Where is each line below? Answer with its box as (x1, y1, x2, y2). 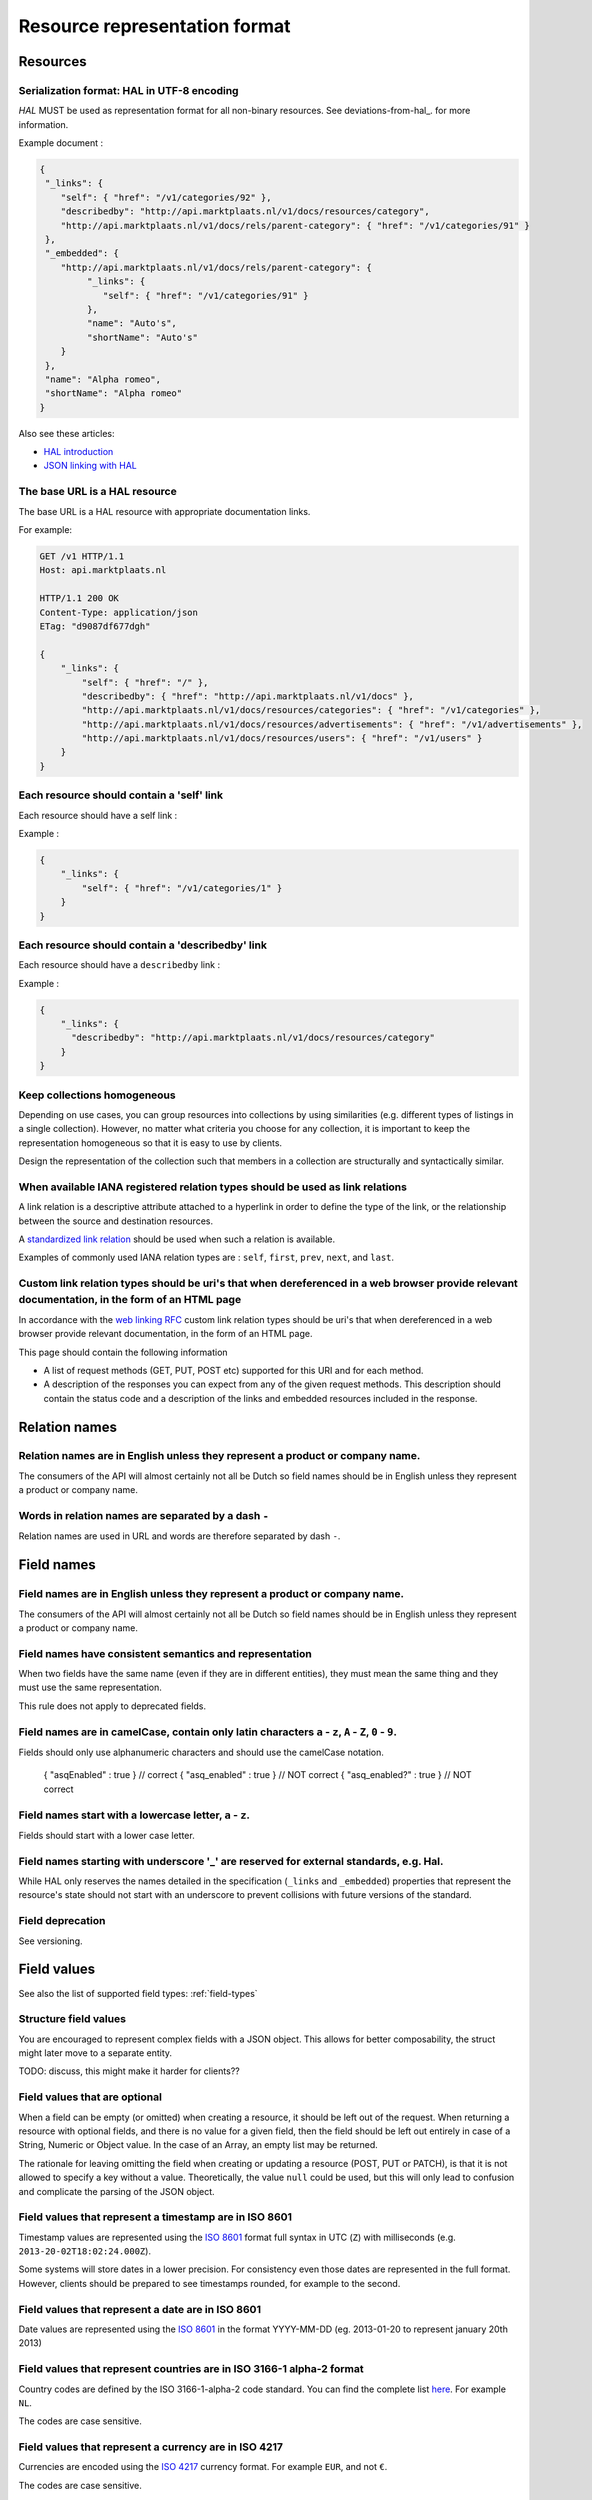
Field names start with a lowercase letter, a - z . (18, 1808, 250, 1822)
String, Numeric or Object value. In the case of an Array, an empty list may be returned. (18, 2139, 379, 2151)
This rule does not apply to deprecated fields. (18, 1700, 207, 1712)
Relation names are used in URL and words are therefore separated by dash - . (18, 1530, 341, 1542)
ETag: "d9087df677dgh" (39, 620, 151, 632)
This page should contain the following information (18, 1346, 229, 1358)
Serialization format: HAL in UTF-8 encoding (18, 83, 239, 97)
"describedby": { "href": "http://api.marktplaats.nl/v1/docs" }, (81, 690, 415, 702)
